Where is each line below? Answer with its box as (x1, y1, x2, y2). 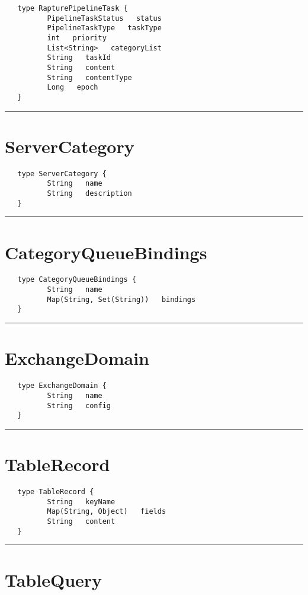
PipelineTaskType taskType (47, 24, 162, 33)
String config (47, 401, 111, 410)
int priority (47, 33, 107, 42)
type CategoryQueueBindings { (17, 275, 136, 284)
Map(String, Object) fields (47, 507, 166, 516)
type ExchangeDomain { (17, 381, 107, 390)
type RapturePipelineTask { (17, 4, 128, 12)
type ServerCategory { (17, 169, 107, 178)
